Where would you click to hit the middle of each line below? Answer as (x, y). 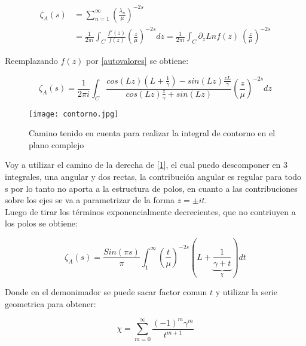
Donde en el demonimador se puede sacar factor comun (106, 292)
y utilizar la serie (246, 292)
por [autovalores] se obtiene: (137, 61)
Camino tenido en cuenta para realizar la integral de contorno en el (152, 133)
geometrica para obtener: (51, 303)
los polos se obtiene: (41, 223)
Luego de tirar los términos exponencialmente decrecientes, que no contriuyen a (150, 211)
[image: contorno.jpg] (74, 114)
